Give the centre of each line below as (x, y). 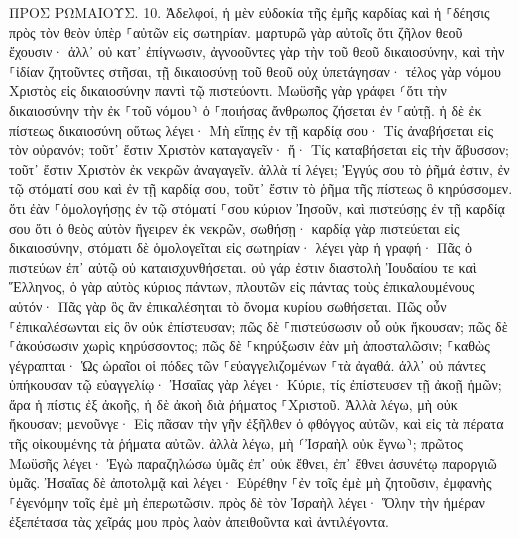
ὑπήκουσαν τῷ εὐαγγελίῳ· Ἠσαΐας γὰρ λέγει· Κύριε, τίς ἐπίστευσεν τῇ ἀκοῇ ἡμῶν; (255, 384)
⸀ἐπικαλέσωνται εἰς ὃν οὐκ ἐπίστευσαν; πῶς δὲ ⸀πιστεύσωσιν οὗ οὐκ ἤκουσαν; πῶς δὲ (258, 325)
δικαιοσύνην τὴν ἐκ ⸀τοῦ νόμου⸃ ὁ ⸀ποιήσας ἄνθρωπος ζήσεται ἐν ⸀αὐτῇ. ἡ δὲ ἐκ (245, 109)
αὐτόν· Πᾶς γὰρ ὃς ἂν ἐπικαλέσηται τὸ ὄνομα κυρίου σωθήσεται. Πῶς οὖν (228, 305)
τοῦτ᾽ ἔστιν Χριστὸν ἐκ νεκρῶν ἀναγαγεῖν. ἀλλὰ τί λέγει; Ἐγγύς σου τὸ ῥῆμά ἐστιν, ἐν (259, 168)
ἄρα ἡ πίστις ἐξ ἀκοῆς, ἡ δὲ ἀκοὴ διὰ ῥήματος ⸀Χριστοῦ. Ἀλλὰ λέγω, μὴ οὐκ (233, 403)
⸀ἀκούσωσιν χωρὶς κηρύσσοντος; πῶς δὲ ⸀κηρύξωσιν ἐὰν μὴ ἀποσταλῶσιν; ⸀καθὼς (249, 345)
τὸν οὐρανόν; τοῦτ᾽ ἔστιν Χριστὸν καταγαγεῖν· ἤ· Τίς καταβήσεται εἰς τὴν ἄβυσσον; (259, 149)
